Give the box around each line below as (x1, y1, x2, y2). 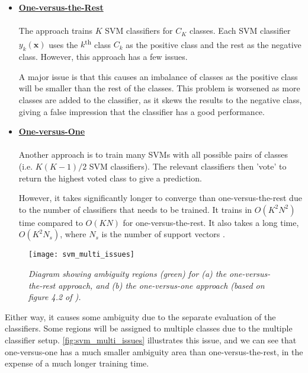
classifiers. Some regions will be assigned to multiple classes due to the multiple (5, 322, 293, 334)
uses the (49, 38, 78, 50)
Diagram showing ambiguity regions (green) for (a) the (28, 267, 227, 280)
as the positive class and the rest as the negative (126, 38, 301, 50)
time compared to (18, 216, 83, 228)
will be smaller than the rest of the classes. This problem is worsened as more (18, 82, 300, 94)
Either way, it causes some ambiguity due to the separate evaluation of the (5, 310, 276, 323)
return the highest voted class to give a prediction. (18, 171, 202, 184)
